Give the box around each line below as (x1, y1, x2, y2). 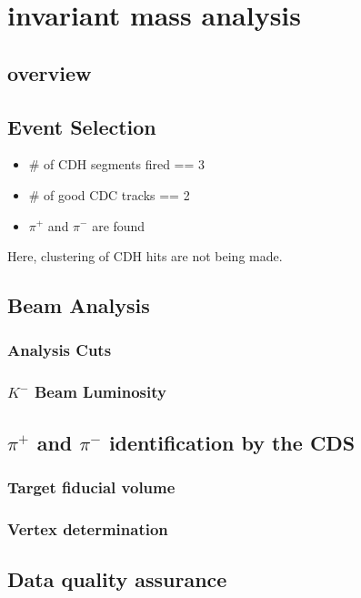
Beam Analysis (7, 291, 150, 319)
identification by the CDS (108, 428, 356, 456)
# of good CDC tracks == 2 (28, 185, 190, 204)
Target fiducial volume (7, 475, 175, 498)
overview (7, 58, 92, 86)
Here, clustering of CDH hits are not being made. (7, 247, 283, 266)
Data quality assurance (7, 565, 227, 593)
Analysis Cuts (7, 339, 112, 361)
